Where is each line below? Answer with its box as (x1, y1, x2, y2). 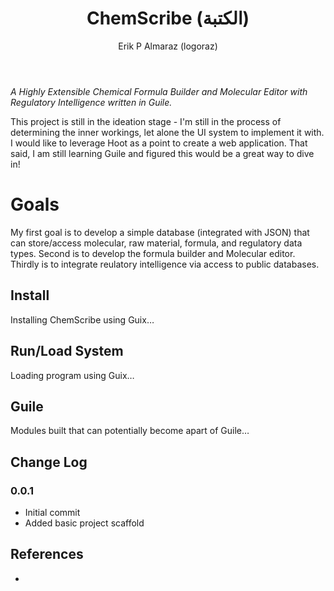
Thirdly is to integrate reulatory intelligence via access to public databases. (10, 258, 320, 270)
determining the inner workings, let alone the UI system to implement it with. (10, 126, 325, 138)
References (10, 546, 84, 563)
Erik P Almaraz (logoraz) (118, 40, 218, 52)
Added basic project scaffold (24, 517, 145, 529)
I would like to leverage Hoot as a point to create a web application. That (10, 137, 308, 149)
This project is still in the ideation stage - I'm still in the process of (10, 115, 282, 127)
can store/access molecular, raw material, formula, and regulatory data (10, 237, 303, 249)
